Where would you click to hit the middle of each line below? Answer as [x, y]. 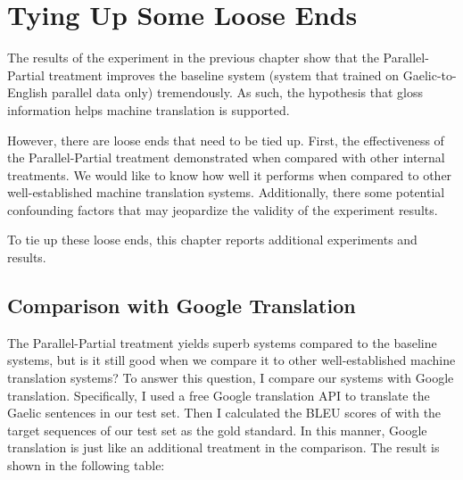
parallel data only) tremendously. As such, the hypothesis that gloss [238, 92]
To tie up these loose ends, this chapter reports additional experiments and [212, 240]
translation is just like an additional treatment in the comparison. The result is [223, 447]
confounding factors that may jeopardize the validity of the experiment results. [223, 209]
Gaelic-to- [430, 74]
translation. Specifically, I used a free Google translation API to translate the [219, 395]
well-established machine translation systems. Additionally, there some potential [226, 192]
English [28, 92]
